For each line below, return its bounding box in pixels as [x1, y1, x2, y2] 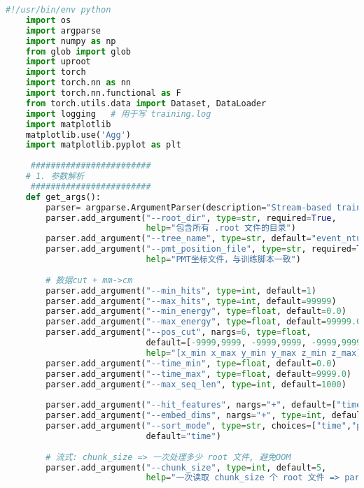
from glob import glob [25, 46, 131, 57]
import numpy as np [25, 36, 116, 46]
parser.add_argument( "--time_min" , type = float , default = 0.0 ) [45, 358, 337, 368]
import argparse [25, 25, 101, 36]
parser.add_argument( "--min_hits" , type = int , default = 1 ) [45, 285, 316, 296]
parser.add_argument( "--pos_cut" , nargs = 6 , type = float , [45, 327, 311, 338]
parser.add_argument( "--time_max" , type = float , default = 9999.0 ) [45, 368, 352, 379]
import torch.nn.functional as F [25, 88, 181, 98]
